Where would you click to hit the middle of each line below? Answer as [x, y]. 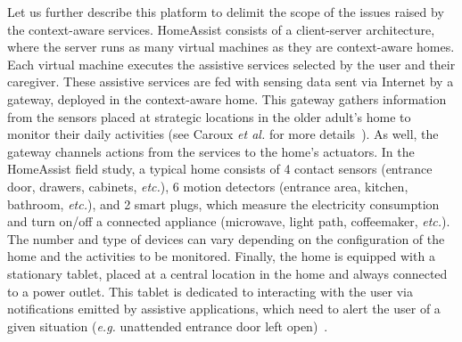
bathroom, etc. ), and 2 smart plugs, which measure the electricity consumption [223, 204]
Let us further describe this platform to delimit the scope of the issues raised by [226, 12]
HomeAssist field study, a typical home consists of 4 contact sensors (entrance [220, 169]
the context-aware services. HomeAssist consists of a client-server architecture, [221, 29]
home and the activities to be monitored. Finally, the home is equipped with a [221, 256]
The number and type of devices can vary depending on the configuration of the [226, 238]
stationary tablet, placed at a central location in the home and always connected [227, 273]
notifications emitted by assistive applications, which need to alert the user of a [224, 309]
